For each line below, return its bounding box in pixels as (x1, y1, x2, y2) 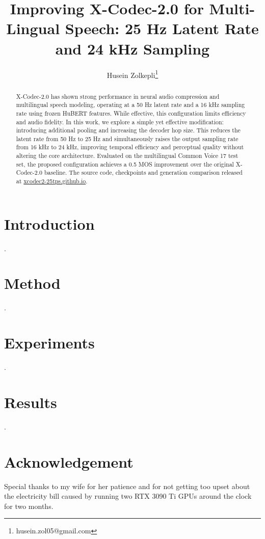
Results (4, 391, 57, 412)
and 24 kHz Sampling (55, 38, 210, 59)
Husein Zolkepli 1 (107, 68, 158, 80)
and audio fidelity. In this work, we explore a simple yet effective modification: (16, 117, 224, 126)
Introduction (4, 213, 95, 234)
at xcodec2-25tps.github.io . (16, 177, 88, 185)
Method (4, 273, 61, 293)
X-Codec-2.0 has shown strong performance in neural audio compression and (16, 92, 220, 100)
